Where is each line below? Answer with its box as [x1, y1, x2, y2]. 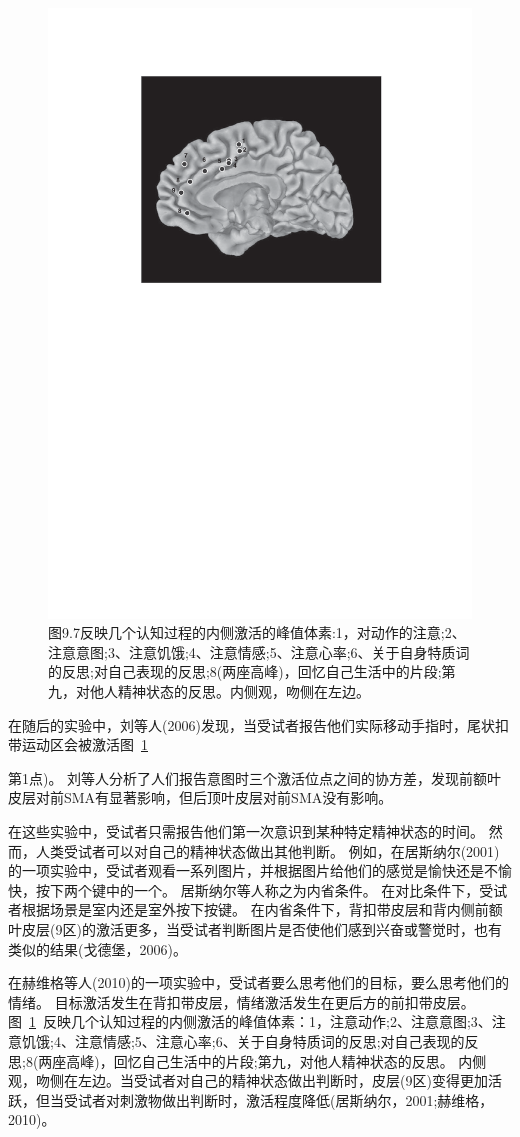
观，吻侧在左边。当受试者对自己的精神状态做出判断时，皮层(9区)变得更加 [8, 1070, 488, 1091]
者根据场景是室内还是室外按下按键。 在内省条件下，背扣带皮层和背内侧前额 [8, 899, 503, 920]
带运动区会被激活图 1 [8, 734, 148, 755]
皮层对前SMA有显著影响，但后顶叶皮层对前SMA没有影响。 [8, 787, 393, 808]
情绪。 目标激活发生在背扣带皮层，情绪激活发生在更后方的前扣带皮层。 [8, 991, 475, 1012]
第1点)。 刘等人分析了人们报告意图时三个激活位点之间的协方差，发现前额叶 [8, 767, 502, 788]
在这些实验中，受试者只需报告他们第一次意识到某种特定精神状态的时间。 [8, 820, 484, 841]
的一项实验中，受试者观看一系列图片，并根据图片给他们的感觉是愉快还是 [8, 860, 484, 881]
